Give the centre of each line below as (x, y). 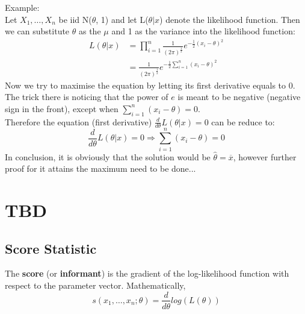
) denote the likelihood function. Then (230, 19)
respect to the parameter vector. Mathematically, (95, 285)
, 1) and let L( (122, 19)
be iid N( (75, 19)
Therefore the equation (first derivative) (79, 121)
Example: (22, 7)
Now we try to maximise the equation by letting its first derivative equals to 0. (150, 85)
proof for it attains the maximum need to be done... (100, 168)
